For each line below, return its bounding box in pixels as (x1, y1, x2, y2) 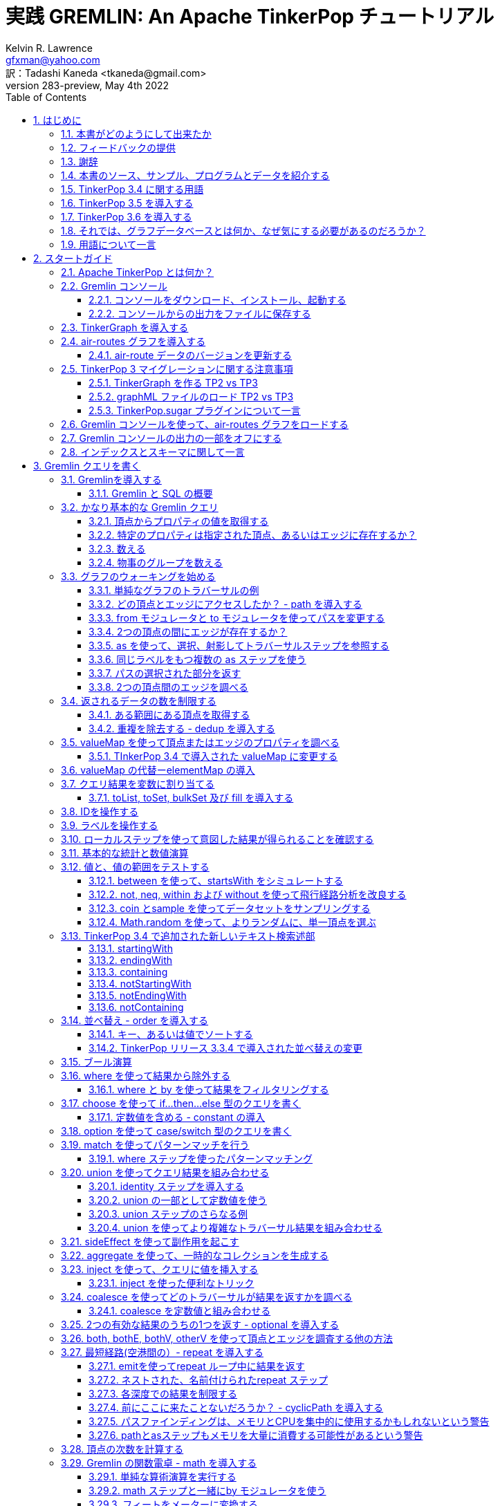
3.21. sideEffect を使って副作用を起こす (61, 1235, 239, 1247)
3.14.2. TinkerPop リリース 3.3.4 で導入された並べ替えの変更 (89, 1041, 363, 1054)
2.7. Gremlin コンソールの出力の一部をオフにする (61, 431, 282, 444)
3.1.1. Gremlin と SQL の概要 (89, 487, 213, 499)
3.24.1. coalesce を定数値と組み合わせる (89, 1304, 271, 1317)
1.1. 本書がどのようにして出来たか (61, 127, 212, 140)
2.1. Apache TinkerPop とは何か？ (61, 266, 214, 278)
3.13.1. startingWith (89, 942, 173, 954)
